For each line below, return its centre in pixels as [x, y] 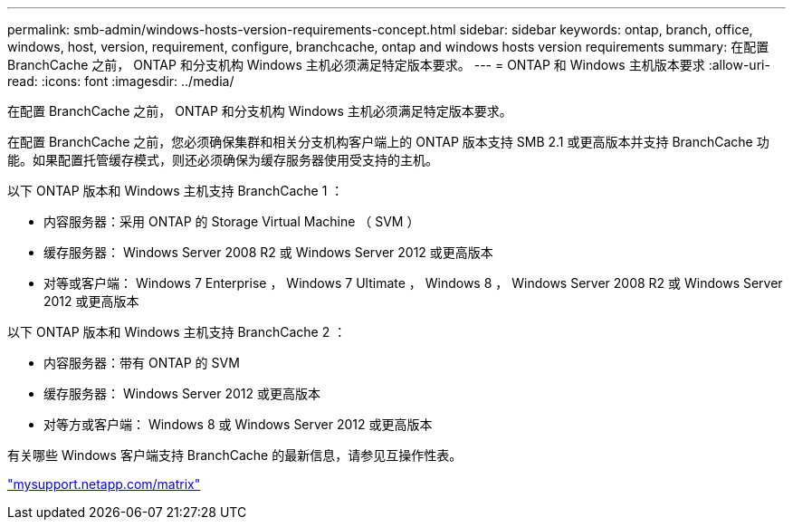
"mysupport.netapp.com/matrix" [104, 484]
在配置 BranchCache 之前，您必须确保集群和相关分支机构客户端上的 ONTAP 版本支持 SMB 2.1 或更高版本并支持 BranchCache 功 [388, 142]
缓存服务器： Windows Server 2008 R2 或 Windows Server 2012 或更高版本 [268, 252]
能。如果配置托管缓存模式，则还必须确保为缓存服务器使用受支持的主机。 [223, 160]
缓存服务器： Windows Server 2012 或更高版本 [182, 393]
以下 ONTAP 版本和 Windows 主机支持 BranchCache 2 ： [177, 332]
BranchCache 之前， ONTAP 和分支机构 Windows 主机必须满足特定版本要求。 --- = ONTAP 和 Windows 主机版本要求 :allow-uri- [389, 65]
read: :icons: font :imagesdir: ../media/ [121, 81]
